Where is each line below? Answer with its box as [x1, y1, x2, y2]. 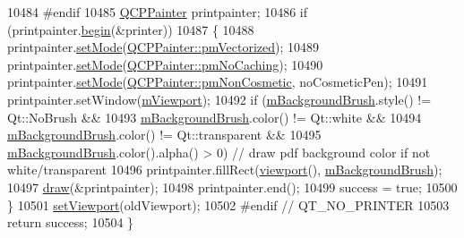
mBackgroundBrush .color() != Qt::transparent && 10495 [7, 125, 322, 144]
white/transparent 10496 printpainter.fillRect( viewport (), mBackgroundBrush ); [7, 160, 443, 179]
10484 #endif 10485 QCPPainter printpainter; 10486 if [7, 3, 308, 21]
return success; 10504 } [7, 213, 134, 232]
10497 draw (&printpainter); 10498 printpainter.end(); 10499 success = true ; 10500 [7, 177, 458, 196]
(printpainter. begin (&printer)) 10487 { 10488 [7, 20, 254, 38]
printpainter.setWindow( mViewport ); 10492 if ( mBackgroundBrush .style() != [7, 89, 432, 108]
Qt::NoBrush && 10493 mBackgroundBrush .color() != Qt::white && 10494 [7, 107, 422, 126]
